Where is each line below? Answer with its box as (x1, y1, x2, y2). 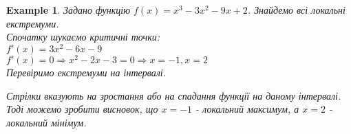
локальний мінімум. (6, 115, 87, 129)
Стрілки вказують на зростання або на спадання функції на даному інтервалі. (6, 88, 341, 102)
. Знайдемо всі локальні (247, 3, 345, 16)
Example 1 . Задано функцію (6, 3, 131, 16)
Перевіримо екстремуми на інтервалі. (6, 65, 167, 79)
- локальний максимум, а (195, 102, 299, 116)
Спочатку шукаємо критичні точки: (6, 30, 160, 44)
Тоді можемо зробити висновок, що (6, 102, 158, 116)
